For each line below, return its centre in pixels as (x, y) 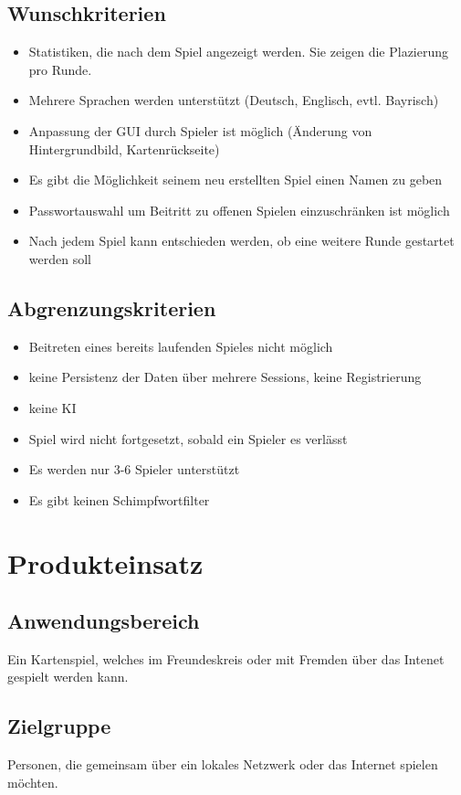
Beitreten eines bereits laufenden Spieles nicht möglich (181, 346)
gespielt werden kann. (68, 677)
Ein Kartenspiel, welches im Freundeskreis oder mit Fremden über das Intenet (226, 658)
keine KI (52, 407)
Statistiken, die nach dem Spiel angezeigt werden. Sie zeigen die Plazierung (239, 52)
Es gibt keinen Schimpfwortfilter (119, 499)
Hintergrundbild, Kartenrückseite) (124, 148)
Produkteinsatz (105, 562)
